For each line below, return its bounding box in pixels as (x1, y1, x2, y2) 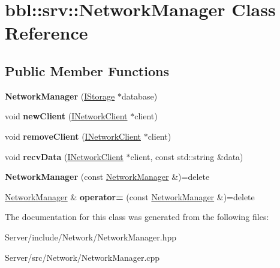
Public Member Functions (5, 61, 169, 80)
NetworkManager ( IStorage (5, 89, 115, 102)
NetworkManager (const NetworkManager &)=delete (5, 170, 210, 183)
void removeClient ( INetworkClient (5, 130, 141, 142)
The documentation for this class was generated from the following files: (5, 210, 269, 223)
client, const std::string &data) (130, 150, 243, 162)
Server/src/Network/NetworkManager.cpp (5, 251, 160, 263)
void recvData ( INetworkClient (5, 150, 124, 162)
